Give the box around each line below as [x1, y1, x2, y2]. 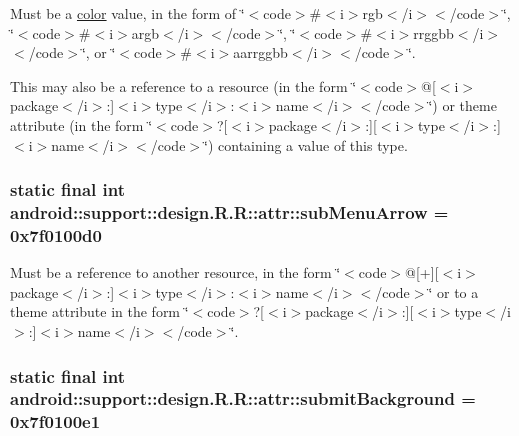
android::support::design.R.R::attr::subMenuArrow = [10, 200, 449, 224]
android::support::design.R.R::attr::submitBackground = [10, 386, 476, 411]
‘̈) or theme [428, 95, 497, 116]
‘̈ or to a [428, 281, 479, 302]
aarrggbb [233, 42, 288, 63]
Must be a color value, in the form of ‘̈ [10, 3, 245, 23]
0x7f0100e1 [10, 409, 101, 434]
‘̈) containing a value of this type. [204, 134, 408, 155]
